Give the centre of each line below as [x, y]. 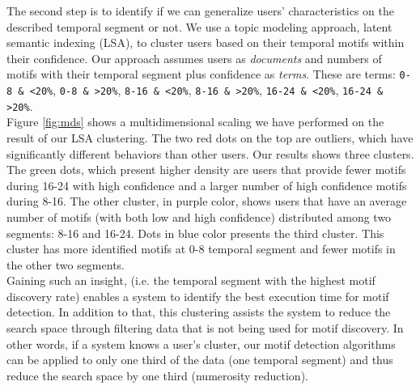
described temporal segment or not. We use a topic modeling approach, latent [199, 26]
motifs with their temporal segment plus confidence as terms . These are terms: [201, 74]
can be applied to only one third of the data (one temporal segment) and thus [200, 360]
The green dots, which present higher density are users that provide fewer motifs [206, 170]
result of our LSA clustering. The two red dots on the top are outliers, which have [210, 137]
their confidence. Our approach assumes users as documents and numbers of [194, 58]
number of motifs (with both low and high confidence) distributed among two [199, 216]
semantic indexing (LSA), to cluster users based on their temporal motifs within [206, 42]
